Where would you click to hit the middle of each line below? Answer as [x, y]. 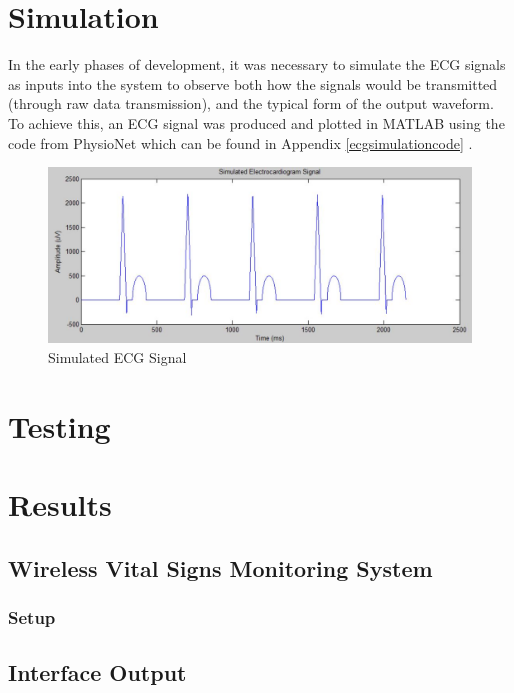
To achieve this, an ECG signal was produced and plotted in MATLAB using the [256, 122]
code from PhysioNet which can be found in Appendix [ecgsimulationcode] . [240, 142]
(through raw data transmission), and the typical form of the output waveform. [251, 103]
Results [60, 504]
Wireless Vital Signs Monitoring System [220, 567]
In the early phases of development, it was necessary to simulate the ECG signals [257, 64]
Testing [59, 425]
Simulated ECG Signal [117, 357]
